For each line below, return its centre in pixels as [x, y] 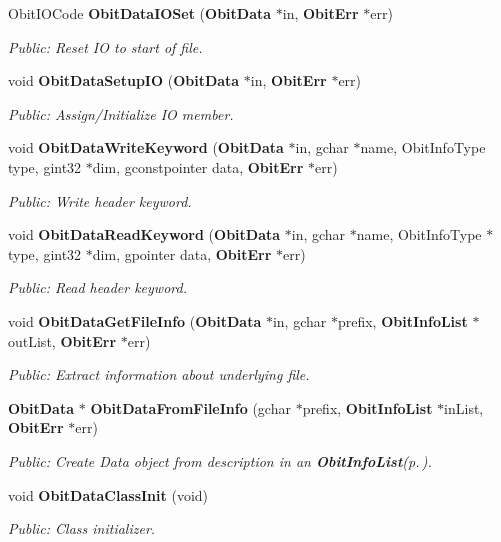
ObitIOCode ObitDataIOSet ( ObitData [140, 13]
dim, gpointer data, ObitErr [182, 253]
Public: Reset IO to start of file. [105, 46]
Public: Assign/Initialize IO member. [121, 113]
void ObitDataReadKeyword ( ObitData [144, 234]
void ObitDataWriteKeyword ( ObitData [146, 147]
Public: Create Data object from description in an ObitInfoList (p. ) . [220, 460]
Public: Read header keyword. [97, 287]
